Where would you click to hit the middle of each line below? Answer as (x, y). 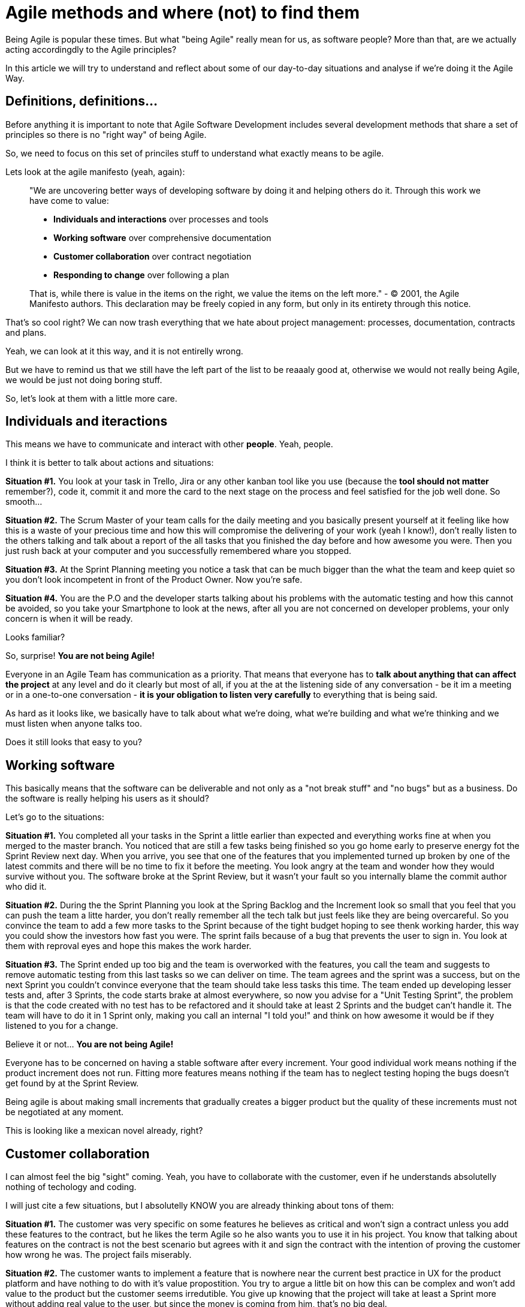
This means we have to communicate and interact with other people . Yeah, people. (169, 444)
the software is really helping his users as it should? (107, 799)
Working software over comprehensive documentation (162, 237)
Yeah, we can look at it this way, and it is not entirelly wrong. (124, 351)
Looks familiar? (35, 637)
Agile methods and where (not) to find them (183, 13)
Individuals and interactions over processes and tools (161, 219)
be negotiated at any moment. (65, 1112)
